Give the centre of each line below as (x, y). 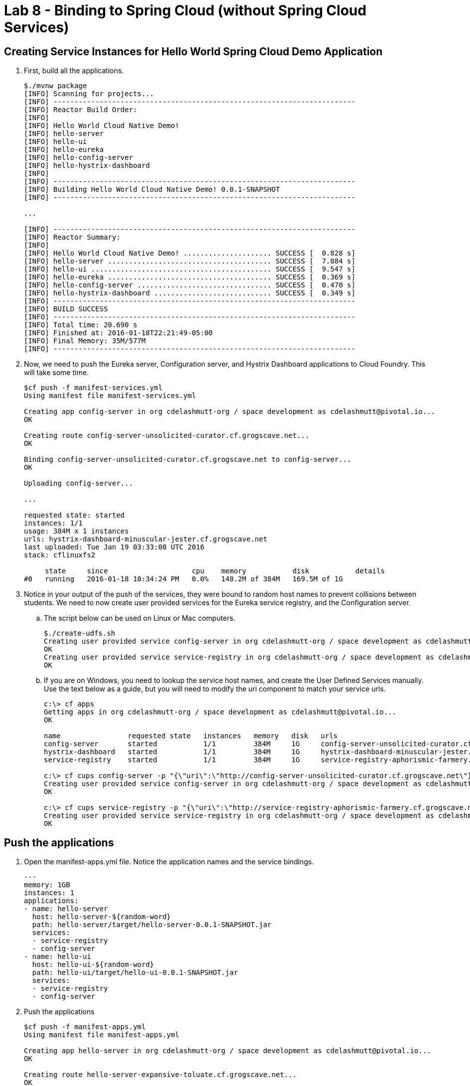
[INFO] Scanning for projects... (89, 94)
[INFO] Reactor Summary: (72, 237)
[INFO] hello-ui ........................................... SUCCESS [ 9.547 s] (190, 269)
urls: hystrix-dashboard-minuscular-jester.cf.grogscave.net (146, 539)
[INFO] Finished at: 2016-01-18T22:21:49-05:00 (118, 333)
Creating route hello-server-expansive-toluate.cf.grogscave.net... (160, 1075)
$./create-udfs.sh (80, 633)
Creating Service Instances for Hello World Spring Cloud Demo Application (193, 51)
